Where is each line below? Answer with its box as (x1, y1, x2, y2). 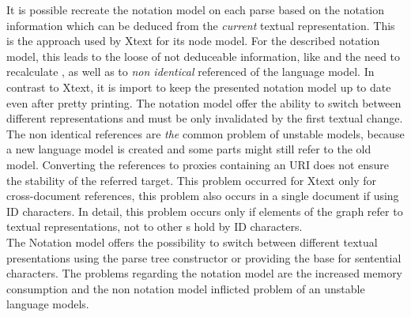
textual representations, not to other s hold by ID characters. (6, 218, 303, 235)
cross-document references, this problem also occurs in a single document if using (6, 187, 399, 204)
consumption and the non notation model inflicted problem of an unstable (6, 280, 365, 296)
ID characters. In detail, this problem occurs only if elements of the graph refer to (6, 202, 403, 219)
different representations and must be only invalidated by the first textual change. (6, 110, 403, 126)
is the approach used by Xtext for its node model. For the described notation (6, 32, 380, 49)
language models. (6, 296, 89, 312)
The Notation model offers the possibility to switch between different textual (6, 233, 378, 250)
